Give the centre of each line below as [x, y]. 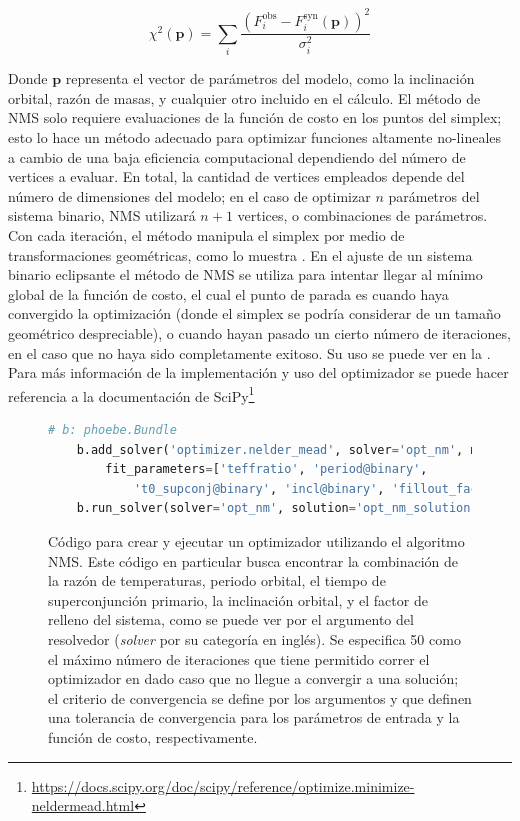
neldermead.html [83, 805]
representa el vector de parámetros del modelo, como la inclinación [270, 78]
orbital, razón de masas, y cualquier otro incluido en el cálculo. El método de [244, 97]
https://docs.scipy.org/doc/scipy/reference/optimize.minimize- [223, 785]
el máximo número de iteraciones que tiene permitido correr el [239, 658]
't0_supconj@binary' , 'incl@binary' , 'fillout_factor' [320, 488]
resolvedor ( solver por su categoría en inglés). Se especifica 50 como [254, 638]
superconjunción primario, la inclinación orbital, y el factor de [238, 599]
